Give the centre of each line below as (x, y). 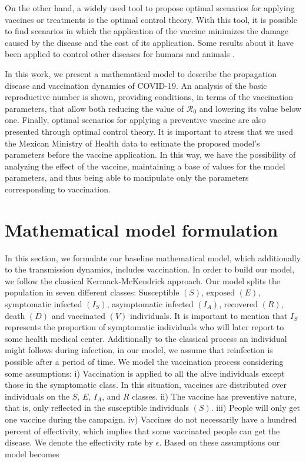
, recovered (238, 304)
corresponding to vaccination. (58, 189)
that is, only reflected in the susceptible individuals (97, 408)
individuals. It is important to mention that (209, 315)
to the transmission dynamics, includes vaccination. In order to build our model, (150, 269)
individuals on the (37, 396)
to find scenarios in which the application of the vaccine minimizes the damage (147, 31)
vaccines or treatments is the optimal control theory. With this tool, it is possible (151, 19)
